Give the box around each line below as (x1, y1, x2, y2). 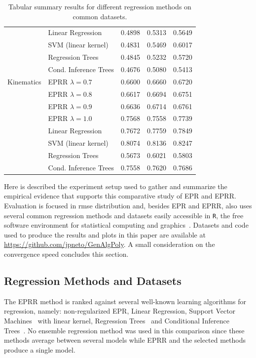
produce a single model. (4, 344, 75, 355)
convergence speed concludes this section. (4, 249, 129, 259)
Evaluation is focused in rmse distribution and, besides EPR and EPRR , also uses (4, 200, 252, 210)
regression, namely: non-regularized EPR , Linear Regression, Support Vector (4, 306, 236, 316)
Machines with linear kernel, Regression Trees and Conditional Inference (4, 316, 229, 326)
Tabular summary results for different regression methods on (8, 1, 191, 11)
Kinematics (7, 76, 41, 86)
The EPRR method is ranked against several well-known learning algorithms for (4, 296, 246, 306)
